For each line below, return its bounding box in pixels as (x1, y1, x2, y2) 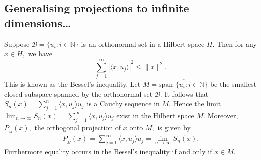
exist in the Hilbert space (116, 110, 194, 120)
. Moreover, (203, 110, 238, 120)
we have (28, 48, 52, 59)
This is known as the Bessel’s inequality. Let (4, 78, 141, 89)
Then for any (217, 38, 257, 49)
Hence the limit (173, 98, 221, 109)
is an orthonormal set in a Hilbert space (81, 38, 205, 49)
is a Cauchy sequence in (86, 98, 160, 109)
